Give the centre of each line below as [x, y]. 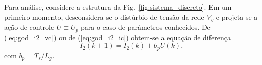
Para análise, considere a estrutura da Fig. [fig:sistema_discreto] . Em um [118, 7]
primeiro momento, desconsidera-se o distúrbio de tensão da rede [104, 16]
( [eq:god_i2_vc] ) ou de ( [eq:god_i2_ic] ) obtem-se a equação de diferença [117, 37]
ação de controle [29, 27]
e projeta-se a [237, 16]
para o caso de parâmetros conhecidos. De [146, 27]
